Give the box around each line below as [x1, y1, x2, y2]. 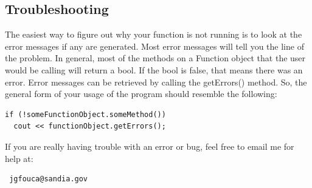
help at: [5, 152, 33, 164]
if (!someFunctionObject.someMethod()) [5, 110, 166, 119]
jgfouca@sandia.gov [9, 175, 88, 184]
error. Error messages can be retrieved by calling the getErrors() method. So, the [5, 75, 307, 88]
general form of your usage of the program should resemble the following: [5, 87, 277, 100]
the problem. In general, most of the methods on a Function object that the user [5, 52, 306, 64]
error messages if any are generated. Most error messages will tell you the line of [5, 39, 304, 52]
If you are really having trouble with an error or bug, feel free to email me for [5, 139, 294, 152]
